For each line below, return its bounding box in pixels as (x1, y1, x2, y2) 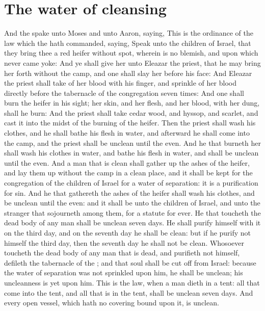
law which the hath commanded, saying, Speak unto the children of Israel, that (4, 37, 251, 48)
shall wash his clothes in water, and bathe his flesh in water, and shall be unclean (4, 147, 259, 158)
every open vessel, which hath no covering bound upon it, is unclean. (4, 297, 219, 308)
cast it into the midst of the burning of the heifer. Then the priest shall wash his (4, 117, 256, 128)
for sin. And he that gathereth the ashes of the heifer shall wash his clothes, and (4, 187, 255, 198)
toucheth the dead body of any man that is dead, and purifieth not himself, (4, 247, 240, 258)
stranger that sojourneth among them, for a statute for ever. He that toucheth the (4, 207, 261, 218)
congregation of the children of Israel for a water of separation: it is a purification (4, 177, 258, 188)
